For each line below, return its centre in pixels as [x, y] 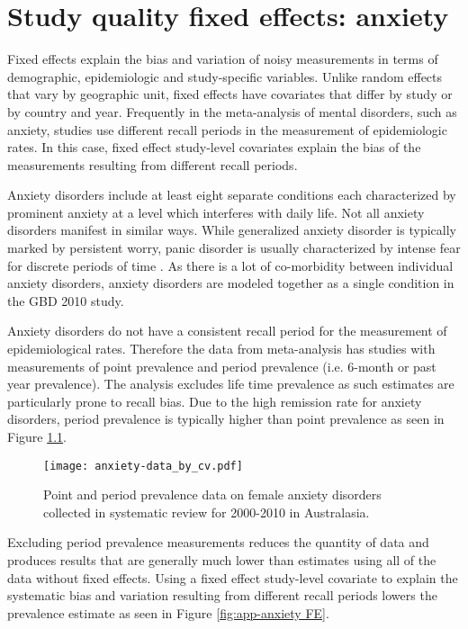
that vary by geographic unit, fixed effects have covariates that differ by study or [230, 94]
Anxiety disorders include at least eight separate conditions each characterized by [232, 195]
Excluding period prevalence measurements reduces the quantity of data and [218, 542]
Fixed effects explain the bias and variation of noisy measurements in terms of [223, 59]
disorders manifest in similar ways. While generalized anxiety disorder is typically [232, 230]
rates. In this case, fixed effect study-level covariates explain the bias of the [214, 147]
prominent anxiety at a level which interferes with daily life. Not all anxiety [216, 212]
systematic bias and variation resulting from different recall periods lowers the [222, 595]
